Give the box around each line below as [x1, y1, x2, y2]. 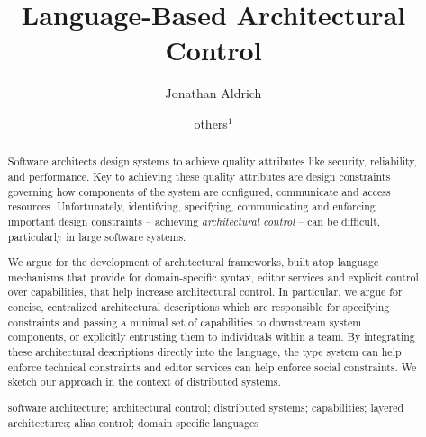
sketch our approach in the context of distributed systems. [7, 374, 281, 389]
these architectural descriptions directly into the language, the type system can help [7, 344, 402, 360]
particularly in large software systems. [7, 228, 186, 244]
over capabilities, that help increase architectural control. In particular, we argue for [7, 284, 403, 299]
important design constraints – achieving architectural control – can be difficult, [7, 213, 381, 228]
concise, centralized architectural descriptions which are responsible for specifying [7, 299, 390, 315]
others [194, 113, 228, 132]
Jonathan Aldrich [165, 84, 262, 103]
